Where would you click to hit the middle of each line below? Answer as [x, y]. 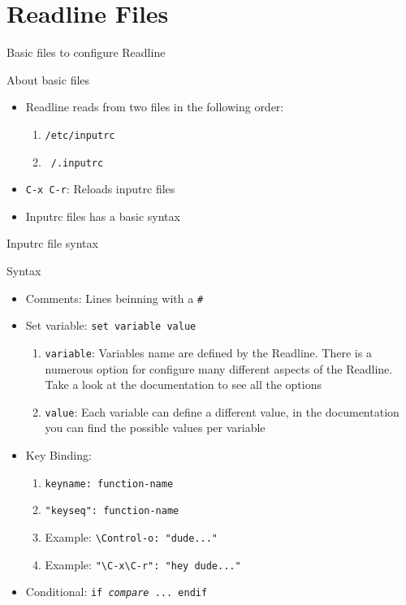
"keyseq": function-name [112, 511]
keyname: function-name [109, 484]
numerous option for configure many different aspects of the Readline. [219, 368]
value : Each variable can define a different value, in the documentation [222, 411]
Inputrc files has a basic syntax [103, 216]
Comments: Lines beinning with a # [114, 298]
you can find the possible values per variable [155, 428]
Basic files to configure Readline [86, 52]
